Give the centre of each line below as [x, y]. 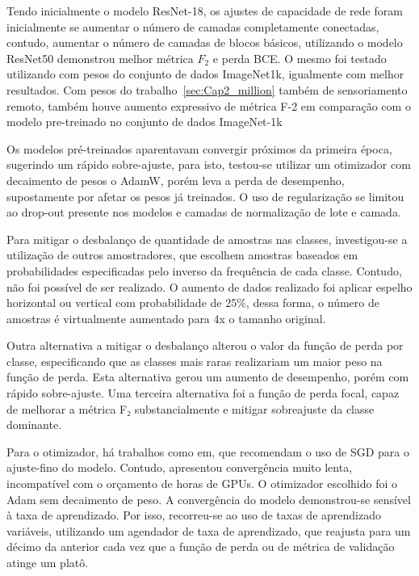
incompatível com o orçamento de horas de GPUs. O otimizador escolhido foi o [202, 484]
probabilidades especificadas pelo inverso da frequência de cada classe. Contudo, [204, 270]
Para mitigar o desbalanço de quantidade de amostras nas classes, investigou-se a [207, 239]
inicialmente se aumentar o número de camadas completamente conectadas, [193, 26]
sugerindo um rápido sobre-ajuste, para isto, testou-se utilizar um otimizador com [209, 164]
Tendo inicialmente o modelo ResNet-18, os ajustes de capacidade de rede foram [205, 11]
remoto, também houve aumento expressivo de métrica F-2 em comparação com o [209, 105]
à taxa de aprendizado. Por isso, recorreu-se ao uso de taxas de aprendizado [194, 515]
